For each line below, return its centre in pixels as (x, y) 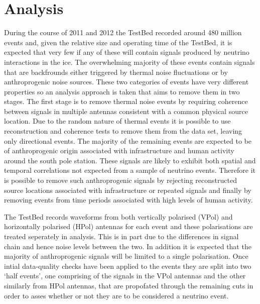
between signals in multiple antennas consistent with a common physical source (126, 111)
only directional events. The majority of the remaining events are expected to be (128, 140)
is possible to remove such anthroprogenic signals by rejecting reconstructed (120, 180)
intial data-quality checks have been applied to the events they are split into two (128, 266)
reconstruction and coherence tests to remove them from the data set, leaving (123, 131)
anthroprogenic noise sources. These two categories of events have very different (126, 82)
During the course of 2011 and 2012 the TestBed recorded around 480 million (123, 32)
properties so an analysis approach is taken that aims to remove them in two (122, 91)
